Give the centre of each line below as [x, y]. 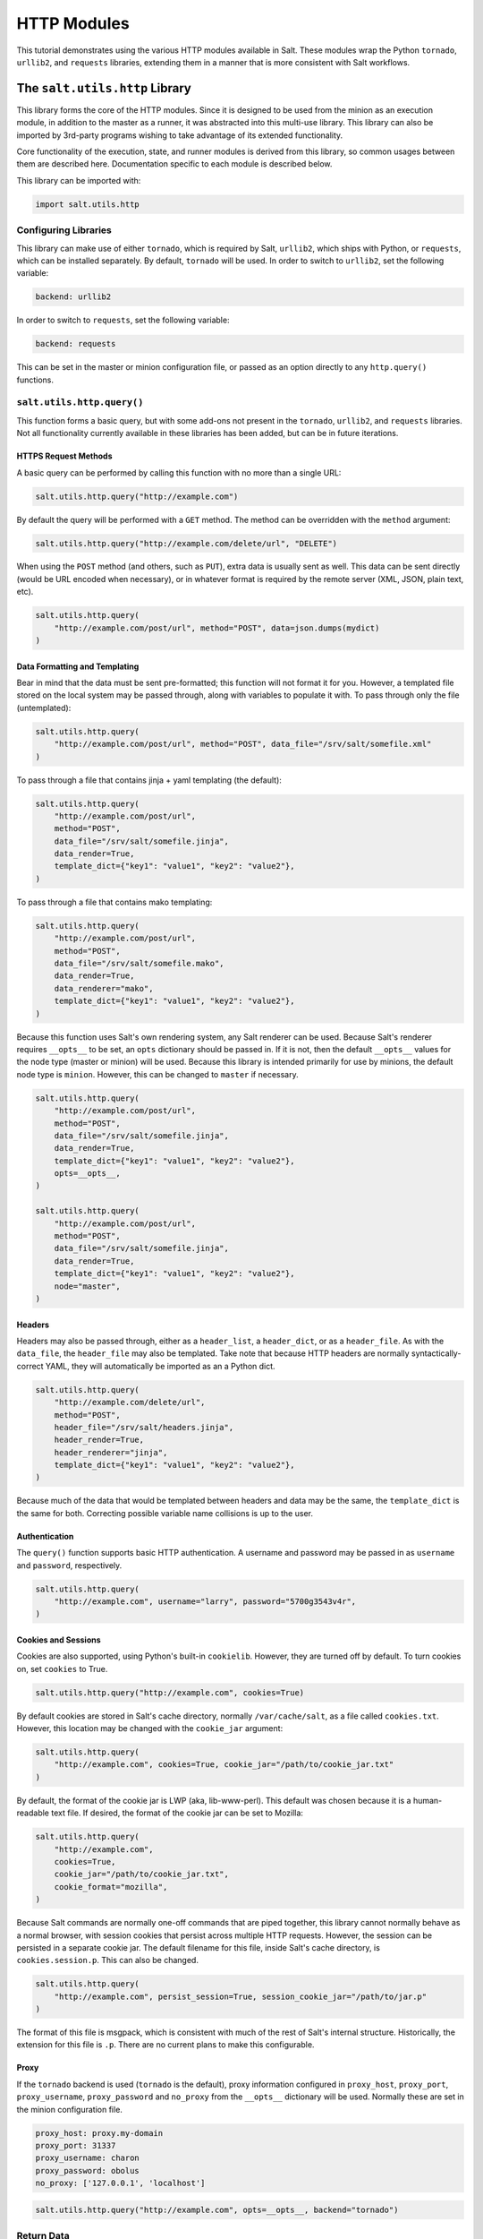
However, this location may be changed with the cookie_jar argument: [150, 1729]
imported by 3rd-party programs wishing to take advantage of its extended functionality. [180, 135]
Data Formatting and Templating [78, 666]
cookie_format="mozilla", [111, 1887]
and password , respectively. [69, 1565]
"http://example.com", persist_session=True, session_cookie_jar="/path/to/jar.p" [241, 1996]
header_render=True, [99, 1440]
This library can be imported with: [79, 180]
